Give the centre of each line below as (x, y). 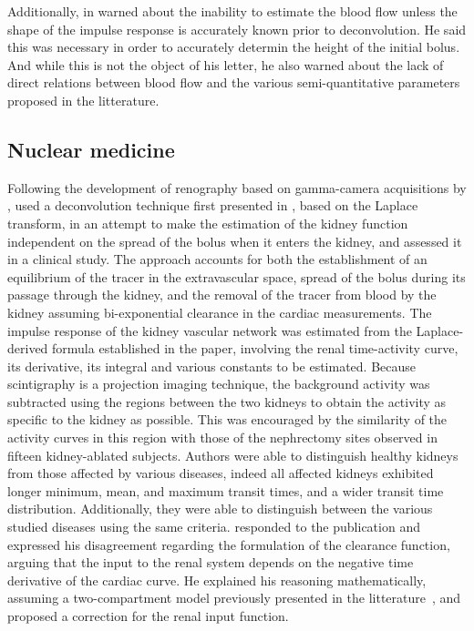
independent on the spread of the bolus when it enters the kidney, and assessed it (235, 241)
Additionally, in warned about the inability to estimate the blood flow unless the (232, 11)
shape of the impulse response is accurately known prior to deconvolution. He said (237, 29)
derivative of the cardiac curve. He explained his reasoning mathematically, (217, 580)
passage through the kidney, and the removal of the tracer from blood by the (222, 295)
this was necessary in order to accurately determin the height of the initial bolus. (234, 47)
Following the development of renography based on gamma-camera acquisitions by (237, 187)
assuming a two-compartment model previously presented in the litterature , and (234, 598)
